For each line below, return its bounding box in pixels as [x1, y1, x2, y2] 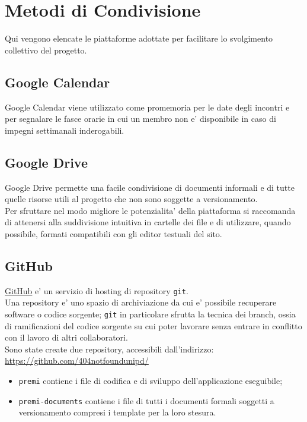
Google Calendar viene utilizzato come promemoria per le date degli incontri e [5, 100, 290, 113]
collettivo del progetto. [5, 43, 87, 56]
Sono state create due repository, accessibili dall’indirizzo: [5, 342, 214, 355]
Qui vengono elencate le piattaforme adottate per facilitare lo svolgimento [5, 32, 273, 45]
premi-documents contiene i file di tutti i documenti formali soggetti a [18, 394, 274, 407]
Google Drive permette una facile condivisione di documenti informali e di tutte [5, 181, 295, 193]
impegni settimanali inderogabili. [5, 124, 124, 136]
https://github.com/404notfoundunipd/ [5, 354, 149, 367]
